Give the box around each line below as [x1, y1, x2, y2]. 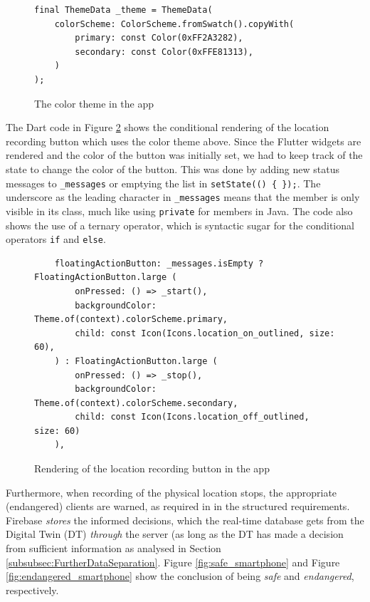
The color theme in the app [34, 95, 154, 110]
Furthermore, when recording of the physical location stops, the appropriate [6, 484, 337, 499]
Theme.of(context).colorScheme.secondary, [34, 398, 238, 408]
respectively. [6, 582, 59, 597]
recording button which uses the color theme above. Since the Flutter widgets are [6, 133, 361, 148]
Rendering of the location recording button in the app [34, 461, 270, 476]
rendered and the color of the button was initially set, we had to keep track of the [6, 147, 363, 162]
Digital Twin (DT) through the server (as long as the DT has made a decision [6, 526, 344, 541]
